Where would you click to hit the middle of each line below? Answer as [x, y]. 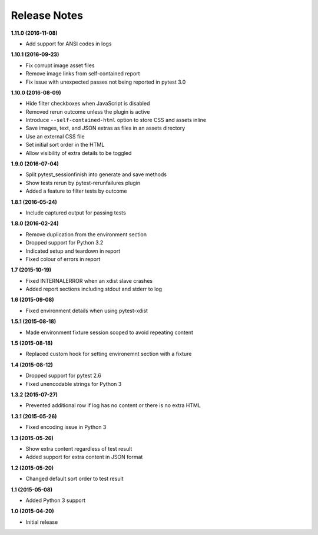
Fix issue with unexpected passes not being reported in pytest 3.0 [106, 82]
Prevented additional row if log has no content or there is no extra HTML [113, 405]
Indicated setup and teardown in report [73, 251]
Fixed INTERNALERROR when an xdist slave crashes [89, 280]
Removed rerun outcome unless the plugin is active [88, 111]
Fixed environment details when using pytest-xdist [87, 311]
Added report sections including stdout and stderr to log [94, 289]
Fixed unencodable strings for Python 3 [74, 384]
